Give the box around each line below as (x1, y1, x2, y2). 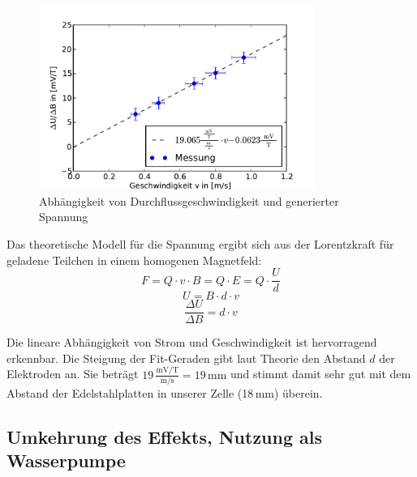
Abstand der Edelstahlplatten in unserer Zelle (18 (6, 385, 254, 402)
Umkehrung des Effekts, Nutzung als (6, 424, 323, 449)
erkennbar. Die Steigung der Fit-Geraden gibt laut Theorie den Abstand (6, 349, 366, 366)
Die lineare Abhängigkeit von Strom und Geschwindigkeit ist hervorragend (6, 334, 377, 351)
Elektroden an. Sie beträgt (6, 365, 139, 382)
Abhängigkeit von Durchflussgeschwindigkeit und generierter (39, 192, 339, 209)
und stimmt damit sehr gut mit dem (230, 365, 411, 382)
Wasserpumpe (6, 448, 126, 473)
